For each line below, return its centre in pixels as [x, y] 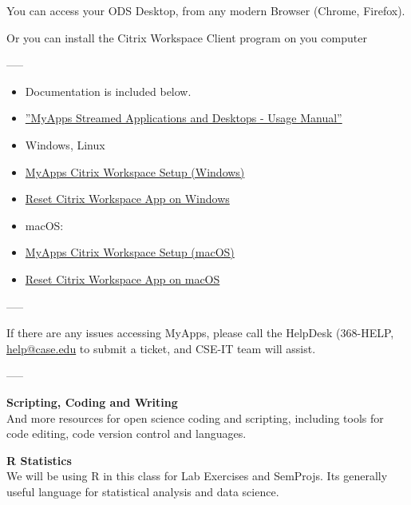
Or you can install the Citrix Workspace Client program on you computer [187, 37]
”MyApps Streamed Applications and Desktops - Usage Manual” [184, 118]
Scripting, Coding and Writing [92, 402]
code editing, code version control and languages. [126, 433]
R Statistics [39, 460]
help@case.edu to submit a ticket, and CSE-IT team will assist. [161, 348]
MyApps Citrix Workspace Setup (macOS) [130, 252]
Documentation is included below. [108, 91]
